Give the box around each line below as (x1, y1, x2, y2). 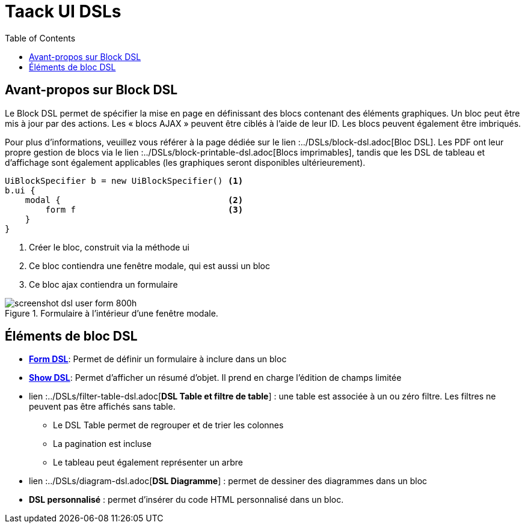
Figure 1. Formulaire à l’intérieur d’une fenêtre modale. (5, 308, 218, 318)
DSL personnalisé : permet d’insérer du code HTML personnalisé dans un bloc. (29, 494, 344, 505)
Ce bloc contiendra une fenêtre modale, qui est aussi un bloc (29, 260, 271, 271)
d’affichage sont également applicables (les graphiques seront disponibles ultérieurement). (5, 157, 366, 168)
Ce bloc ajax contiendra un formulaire (29, 279, 178, 290)
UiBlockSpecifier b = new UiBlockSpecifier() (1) (5, 175, 244, 186)
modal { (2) (25, 195, 244, 205)
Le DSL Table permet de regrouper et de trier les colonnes (53, 420, 284, 431)
